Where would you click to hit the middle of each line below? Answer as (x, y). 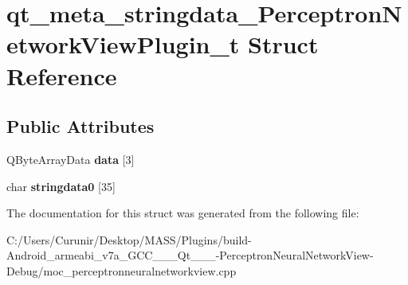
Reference (62, 75)
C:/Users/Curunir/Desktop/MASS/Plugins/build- (129, 239)
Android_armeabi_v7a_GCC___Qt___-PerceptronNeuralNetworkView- (190, 255)
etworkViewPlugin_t (123, 44)
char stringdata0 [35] (61, 186)
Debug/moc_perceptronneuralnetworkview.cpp (122, 270)
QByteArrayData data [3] (71, 159)
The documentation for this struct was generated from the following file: (183, 213)
